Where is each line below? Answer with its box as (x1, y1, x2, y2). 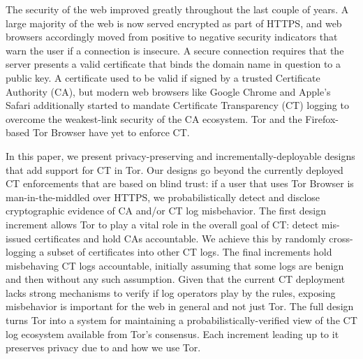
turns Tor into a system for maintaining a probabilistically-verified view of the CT (6, 313, 357, 328)
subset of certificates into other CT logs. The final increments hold (47, 244, 332, 259)
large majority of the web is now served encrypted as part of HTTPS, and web (6, 15, 342, 30)
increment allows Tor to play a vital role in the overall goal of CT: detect (6, 217, 319, 231)
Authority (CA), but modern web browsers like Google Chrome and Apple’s (6, 84, 331, 98)
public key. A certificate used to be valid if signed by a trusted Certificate (6, 70, 320, 85)
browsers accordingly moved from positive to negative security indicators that (6, 29, 338, 44)
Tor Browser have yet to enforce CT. (32, 125, 190, 140)
